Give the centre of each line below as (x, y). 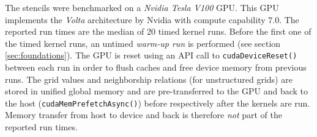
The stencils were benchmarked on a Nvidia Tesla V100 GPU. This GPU (142, 7)
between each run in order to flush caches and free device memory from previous (156, 67)
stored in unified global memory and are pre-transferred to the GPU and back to (157, 91)
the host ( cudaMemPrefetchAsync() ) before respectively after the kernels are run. (158, 103)
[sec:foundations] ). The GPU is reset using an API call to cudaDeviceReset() (151, 55)
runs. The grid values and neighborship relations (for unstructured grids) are (149, 79)
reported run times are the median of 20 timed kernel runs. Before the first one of (158, 31)
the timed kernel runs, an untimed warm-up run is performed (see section (143, 43)
